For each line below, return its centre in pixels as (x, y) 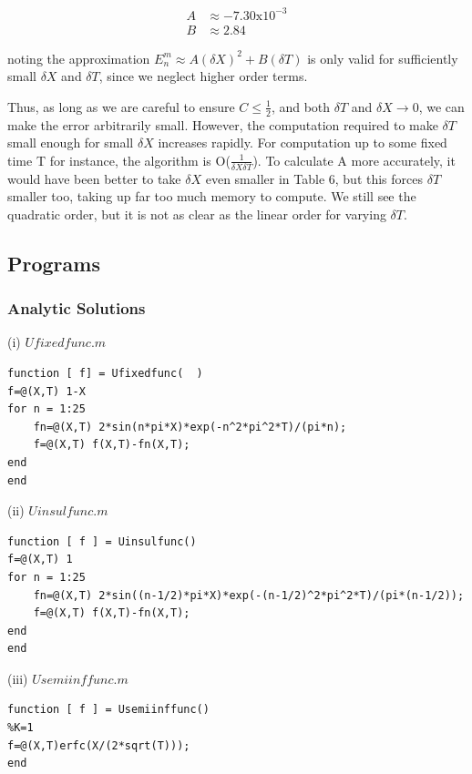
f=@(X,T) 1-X (46, 391)
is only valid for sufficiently (383, 58)
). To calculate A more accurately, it (354, 160)
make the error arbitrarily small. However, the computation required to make (223, 124)
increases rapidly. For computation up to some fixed (303, 143)
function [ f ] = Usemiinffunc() (108, 710)
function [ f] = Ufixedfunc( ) (105, 373)
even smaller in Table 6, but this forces (314, 178)
